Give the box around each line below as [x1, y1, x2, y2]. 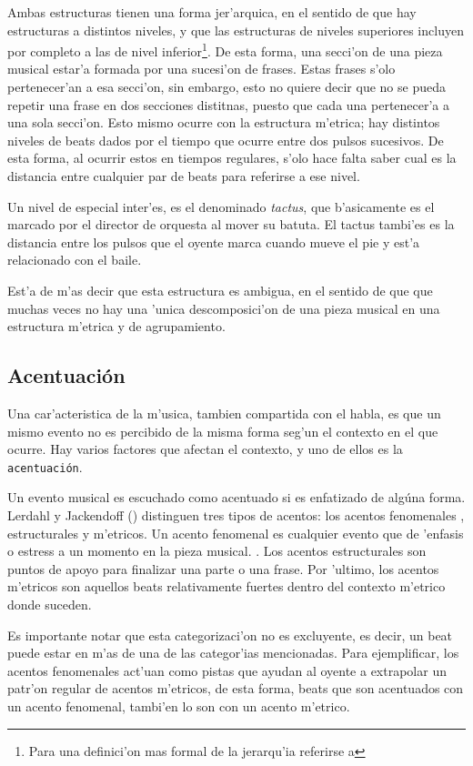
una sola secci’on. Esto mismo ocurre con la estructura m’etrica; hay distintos [7, 113, 440, 132]
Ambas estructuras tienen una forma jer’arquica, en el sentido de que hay [7, 3, 417, 21]
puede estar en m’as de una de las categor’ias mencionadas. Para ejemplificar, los [7, 643, 459, 662]
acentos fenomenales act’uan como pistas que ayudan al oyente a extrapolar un [7, 660, 447, 680]
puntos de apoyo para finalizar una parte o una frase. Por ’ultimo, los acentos [7, 559, 439, 578]
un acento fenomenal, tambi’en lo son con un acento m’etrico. [7, 696, 350, 715]
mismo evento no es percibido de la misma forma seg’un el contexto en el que [7, 421, 438, 440]
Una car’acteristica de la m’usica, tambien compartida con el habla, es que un [7, 403, 441, 422]
